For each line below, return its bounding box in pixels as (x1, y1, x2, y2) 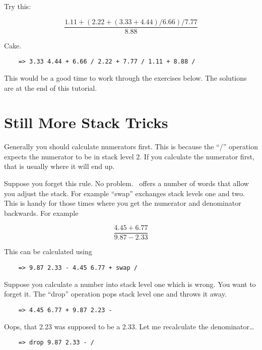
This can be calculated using (4, 246, 92, 257)
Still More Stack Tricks (4, 112, 168, 133)
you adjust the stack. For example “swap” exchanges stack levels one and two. (4, 188, 245, 198)
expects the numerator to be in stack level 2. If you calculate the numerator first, (4, 151, 254, 161)
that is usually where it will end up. (4, 161, 115, 171)
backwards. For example (4, 207, 79, 218)
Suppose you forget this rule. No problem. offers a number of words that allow (4, 178, 249, 188)
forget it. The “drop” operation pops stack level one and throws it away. (4, 288, 227, 299)
